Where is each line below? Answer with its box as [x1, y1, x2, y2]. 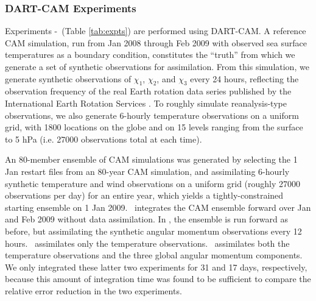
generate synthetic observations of [5, 72, 132, 85]
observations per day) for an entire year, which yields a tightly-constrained [5, 189, 284, 202]
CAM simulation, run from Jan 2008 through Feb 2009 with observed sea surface [5, 36, 307, 49]
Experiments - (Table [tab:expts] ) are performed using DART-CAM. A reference [5, 24, 306, 37]
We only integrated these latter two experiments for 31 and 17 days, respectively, [5, 260, 307, 273]
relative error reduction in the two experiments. [5, 284, 182, 297]
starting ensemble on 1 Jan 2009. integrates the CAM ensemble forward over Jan [5, 200, 311, 213]
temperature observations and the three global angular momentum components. [5, 249, 303, 261]
